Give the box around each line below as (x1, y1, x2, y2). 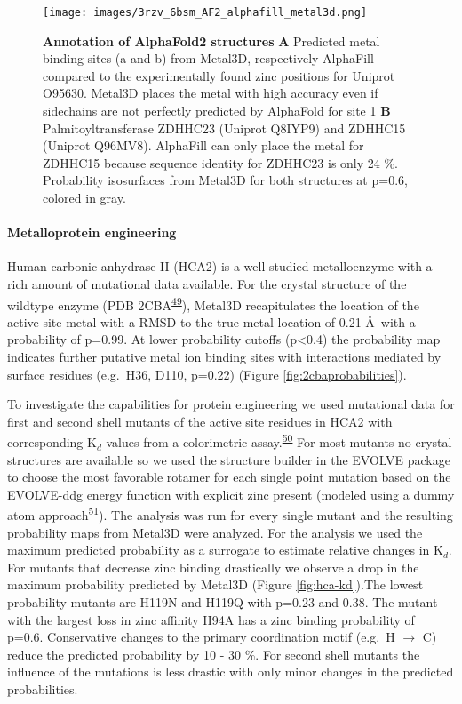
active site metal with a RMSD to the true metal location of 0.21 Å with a (7, 312, 416, 331)
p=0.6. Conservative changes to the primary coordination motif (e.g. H (7, 628, 395, 646)
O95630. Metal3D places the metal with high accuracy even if (43, 84, 378, 102)
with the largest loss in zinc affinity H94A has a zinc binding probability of (7, 610, 415, 628)
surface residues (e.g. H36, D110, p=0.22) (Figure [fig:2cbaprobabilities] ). (7, 364, 407, 383)
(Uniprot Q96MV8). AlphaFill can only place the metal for (43, 136, 364, 155)
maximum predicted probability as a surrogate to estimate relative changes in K (7, 540, 443, 559)
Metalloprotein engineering (7, 223, 177, 242)
